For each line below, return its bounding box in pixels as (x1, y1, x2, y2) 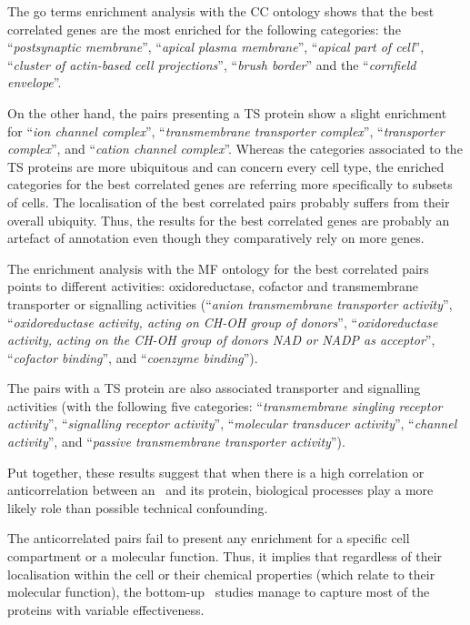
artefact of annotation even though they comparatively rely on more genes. (7, 228, 425, 247)
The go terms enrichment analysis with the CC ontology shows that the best (7, 2, 435, 20)
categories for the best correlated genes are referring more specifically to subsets (7, 175, 453, 194)
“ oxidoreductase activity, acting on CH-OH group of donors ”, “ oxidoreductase (7, 312, 438, 331)
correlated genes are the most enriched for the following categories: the (7, 19, 401, 38)
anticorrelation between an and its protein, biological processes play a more (7, 480, 434, 499)
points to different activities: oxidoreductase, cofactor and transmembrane (7, 277, 419, 296)
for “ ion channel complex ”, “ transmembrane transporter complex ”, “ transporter (7, 121, 445, 140)
